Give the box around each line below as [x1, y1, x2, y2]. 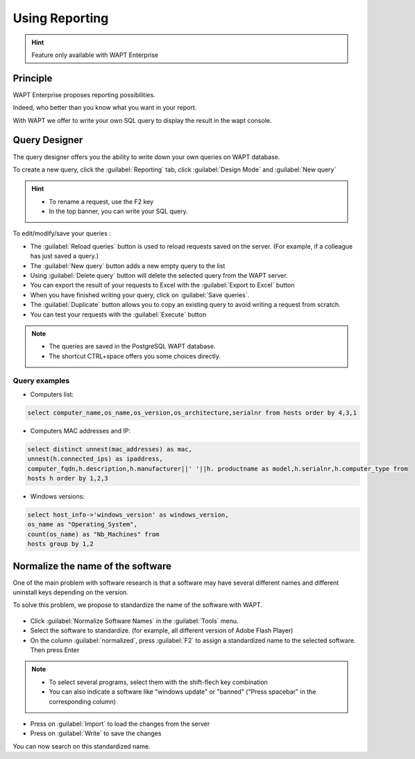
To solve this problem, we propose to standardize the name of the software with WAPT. [12, 601, 263, 609]
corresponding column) [49, 697, 117, 706]
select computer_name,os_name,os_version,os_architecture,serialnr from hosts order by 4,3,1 [27, 408, 357, 417]
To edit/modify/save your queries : [12, 229, 111, 237]
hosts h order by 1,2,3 [27, 474, 109, 483]
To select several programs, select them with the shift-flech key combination [49, 678, 269, 686]
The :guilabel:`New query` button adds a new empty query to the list [30, 261, 226, 270]
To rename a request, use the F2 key [49, 197, 154, 206]
